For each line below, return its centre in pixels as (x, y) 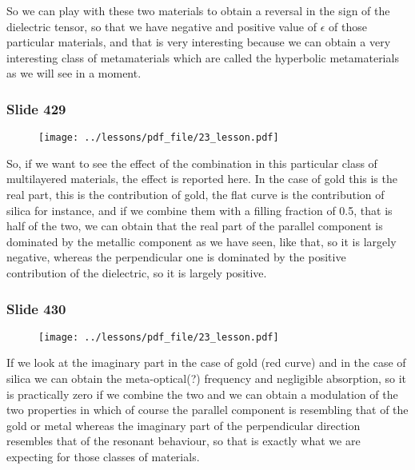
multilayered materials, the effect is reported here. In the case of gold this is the (202, 179)
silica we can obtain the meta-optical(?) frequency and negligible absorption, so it (207, 378)
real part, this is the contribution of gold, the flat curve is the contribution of (196, 195)
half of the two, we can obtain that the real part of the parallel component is (195, 226)
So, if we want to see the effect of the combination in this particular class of (192, 163)
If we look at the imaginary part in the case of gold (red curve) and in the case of (206, 362)
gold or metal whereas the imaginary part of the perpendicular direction (184, 425)
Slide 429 (36, 108)
